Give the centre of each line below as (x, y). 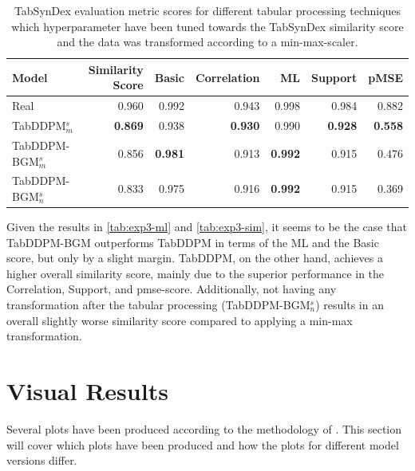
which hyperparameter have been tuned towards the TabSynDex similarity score (207, 26)
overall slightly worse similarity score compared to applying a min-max (180, 320)
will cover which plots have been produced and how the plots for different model (203, 444)
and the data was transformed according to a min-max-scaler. (207, 42)
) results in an (350, 304)
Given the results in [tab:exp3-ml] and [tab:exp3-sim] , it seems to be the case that (207, 227)
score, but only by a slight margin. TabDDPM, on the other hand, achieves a (195, 258)
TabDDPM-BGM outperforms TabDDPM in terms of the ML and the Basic (193, 242)
